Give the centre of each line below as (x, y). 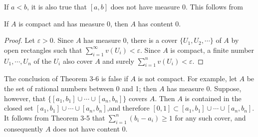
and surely (118, 61)
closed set (19, 108)
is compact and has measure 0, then (73, 23)
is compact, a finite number (212, 50)
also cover (78, 61)
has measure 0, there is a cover (130, 40)
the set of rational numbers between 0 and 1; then (81, 88)
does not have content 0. (90, 128)
